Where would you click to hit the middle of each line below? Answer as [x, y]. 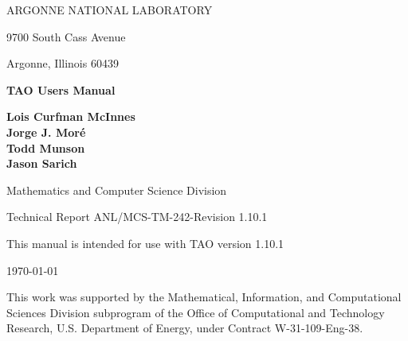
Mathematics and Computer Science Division [117, 190]
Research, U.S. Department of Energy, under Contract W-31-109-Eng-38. [185, 328]
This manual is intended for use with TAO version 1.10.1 [145, 243]
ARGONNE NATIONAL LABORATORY [110, 10]
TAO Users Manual [61, 89]
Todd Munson [46, 147]
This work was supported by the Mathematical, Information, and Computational [204, 297]
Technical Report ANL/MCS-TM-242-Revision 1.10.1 [137, 217]
